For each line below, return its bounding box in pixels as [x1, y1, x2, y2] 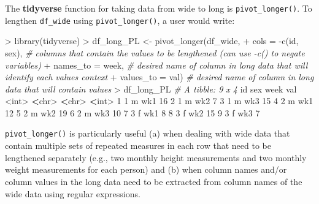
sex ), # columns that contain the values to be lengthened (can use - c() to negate [5, 46, 305, 59]
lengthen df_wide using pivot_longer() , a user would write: [5, 13, 235, 26]
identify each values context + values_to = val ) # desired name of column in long [5, 70, 314, 83]
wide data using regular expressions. [5, 187, 140, 200]
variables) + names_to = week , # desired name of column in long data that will [5, 58, 308, 71]
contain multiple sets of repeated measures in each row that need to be [5, 139, 271, 152]
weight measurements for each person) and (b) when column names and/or [5, 163, 287, 176]
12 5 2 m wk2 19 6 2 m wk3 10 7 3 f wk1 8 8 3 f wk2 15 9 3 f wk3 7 [5, 106, 260, 119]
